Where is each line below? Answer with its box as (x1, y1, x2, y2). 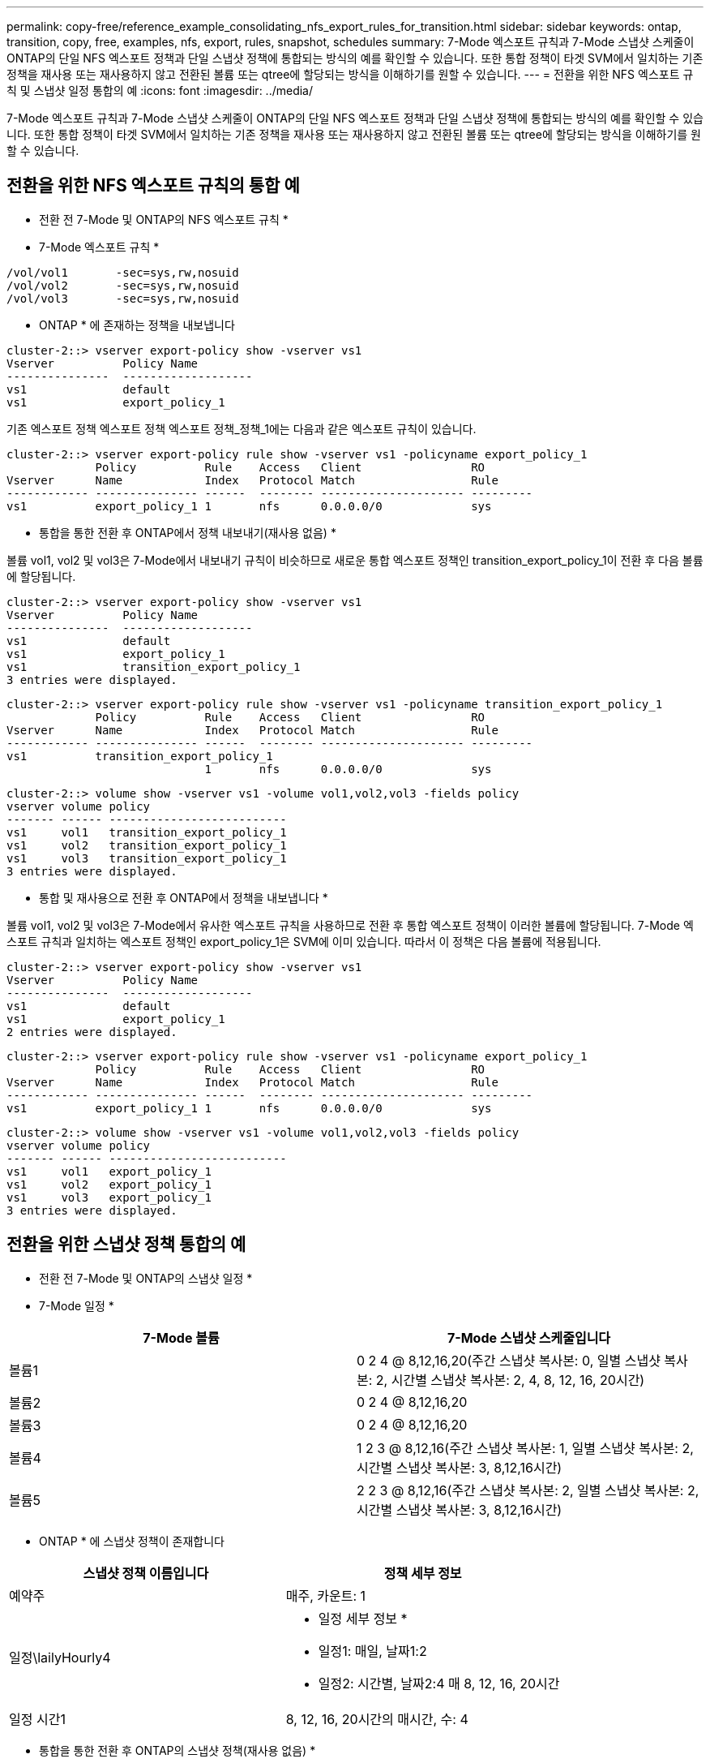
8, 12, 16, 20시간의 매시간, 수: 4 (285, 1710, 468, 1727)
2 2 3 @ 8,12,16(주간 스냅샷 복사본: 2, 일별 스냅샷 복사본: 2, (357, 1481, 699, 1499)
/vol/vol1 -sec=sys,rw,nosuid (6, 265, 239, 279)
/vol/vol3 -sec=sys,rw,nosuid (6, 291, 239, 305)
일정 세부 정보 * (318, 1610, 408, 1627)
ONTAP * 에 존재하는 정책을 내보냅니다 (39, 317, 235, 332)
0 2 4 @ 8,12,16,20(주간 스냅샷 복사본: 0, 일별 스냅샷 (357, 1352, 661, 1369)
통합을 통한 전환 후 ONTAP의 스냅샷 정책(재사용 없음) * (39, 1743, 316, 1757)
